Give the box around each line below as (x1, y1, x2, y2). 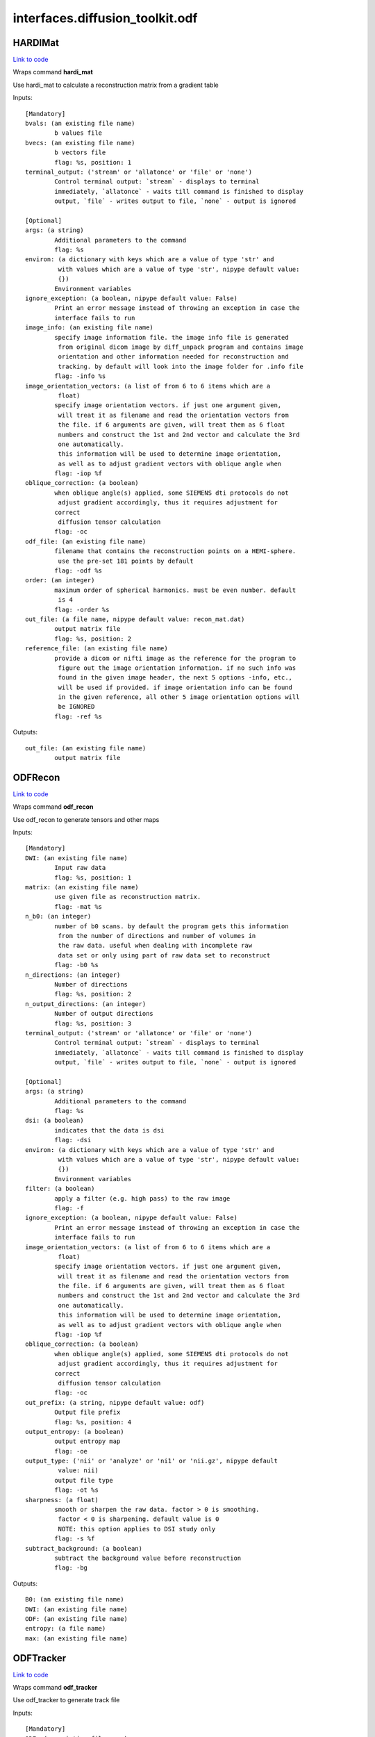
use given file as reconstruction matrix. (54, 893, 201, 901)
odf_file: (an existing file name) (25, 537, 147, 545)
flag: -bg (54, 1564, 88, 1572)
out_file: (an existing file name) (25, 744, 147, 752)
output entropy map (54, 1438, 121, 1445)
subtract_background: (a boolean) (25, 1545, 142, 1552)
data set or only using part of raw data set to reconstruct (58, 951, 271, 959)
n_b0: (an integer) (25, 912, 92, 921)
